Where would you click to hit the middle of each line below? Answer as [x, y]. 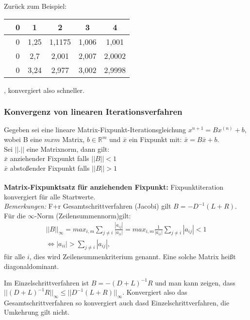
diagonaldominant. [32, 266]
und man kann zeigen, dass [195, 282]
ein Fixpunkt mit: [155, 139]
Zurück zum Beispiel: [35, 6]
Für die [15, 215]
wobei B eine [23, 139]
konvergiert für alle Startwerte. [50, 196]
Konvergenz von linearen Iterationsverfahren [93, 112]
